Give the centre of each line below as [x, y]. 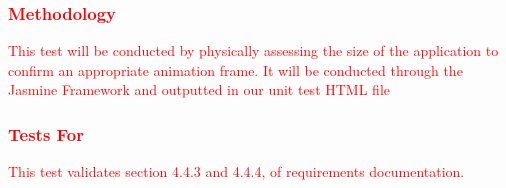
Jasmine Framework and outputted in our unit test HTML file [199, 89]
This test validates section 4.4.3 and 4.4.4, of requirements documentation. [236, 171]
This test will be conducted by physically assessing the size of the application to [253, 50]
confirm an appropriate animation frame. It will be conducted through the [235, 69]
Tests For [46, 133]
